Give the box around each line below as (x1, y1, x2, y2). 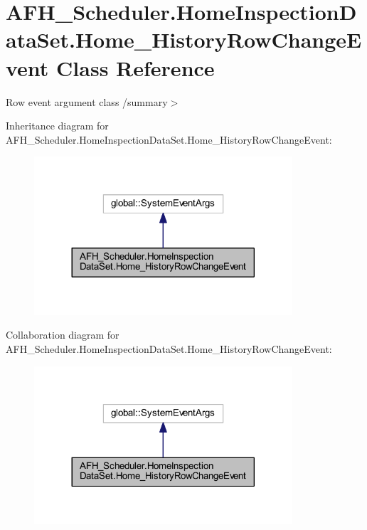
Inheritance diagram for (6, 118, 109, 133)
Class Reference (56, 53, 215, 82)
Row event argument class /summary (6, 94, 168, 109)
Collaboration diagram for (6, 327, 119, 342)
